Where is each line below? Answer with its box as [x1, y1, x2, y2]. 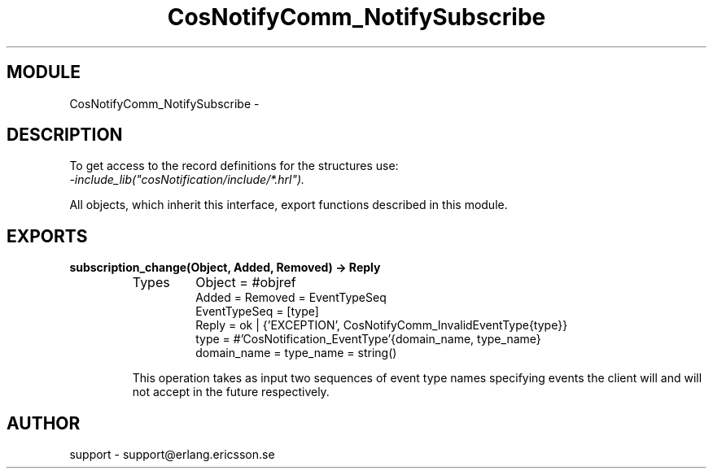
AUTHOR [7, 412, 81, 434]
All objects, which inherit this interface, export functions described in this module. [69, 198, 508, 212]
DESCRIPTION [7, 124, 123, 146]
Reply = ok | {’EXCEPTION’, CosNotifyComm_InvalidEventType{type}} [195, 318, 568, 333]
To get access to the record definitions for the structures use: [69, 159, 399, 173]
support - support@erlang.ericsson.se [69, 447, 275, 462]
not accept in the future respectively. [132, 385, 330, 399]
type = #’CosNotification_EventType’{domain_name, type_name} [195, 332, 541, 346]
